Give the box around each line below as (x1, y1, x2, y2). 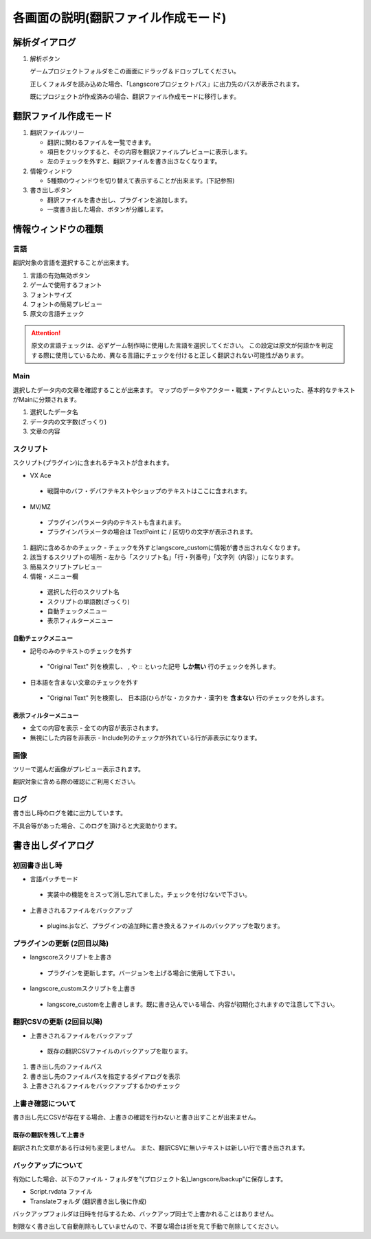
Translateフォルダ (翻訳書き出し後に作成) (30, 1197, 147, 1205)
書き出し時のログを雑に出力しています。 (12, 809, 127, 817)
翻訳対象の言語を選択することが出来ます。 (12, 258, 133, 267)
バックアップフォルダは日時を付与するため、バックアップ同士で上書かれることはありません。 (12, 1209, 278, 1218)
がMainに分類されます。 (12, 396, 80, 404)
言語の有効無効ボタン (30, 271, 91, 280)
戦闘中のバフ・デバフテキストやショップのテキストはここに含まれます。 (47, 487, 251, 495)
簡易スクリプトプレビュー (30, 562, 102, 571)
